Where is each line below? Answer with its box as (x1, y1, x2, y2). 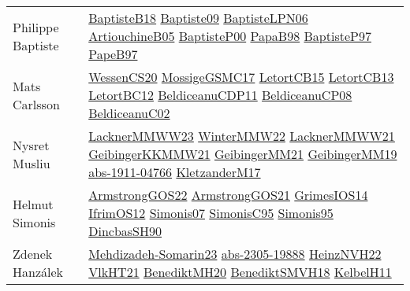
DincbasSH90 (88, 222, 162, 240)
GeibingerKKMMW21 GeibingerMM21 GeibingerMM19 (88, 145, 397, 163)
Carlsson (13, 94, 60, 113)
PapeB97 (88, 45, 138, 63)
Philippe (13, 17, 59, 36)
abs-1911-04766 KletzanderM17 (88, 163, 261, 181)
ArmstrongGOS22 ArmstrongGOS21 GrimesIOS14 (88, 186, 368, 204)
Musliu (13, 153, 50, 172)
